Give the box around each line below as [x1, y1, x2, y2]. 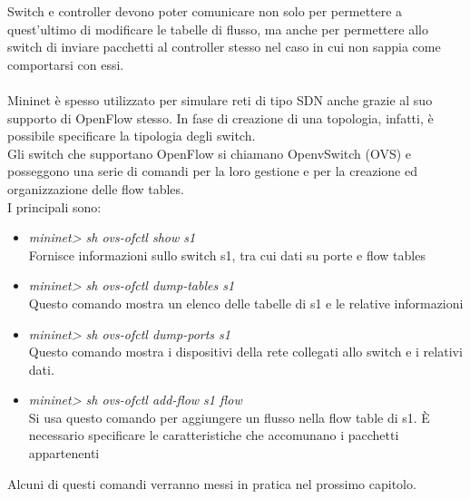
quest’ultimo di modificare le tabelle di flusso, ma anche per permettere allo [7, 19, 428, 38]
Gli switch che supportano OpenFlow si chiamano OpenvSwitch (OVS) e [7, 143, 412, 162]
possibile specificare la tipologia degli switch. [7, 126, 256, 145]
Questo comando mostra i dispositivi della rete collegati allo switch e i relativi [28, 342, 463, 361]
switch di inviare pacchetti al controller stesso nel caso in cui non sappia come [7, 37, 441, 56]
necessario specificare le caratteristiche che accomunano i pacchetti [28, 426, 399, 445]
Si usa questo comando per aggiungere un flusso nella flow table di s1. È [28, 407, 430, 426]
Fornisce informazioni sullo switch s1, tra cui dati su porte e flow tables [28, 245, 426, 264]
